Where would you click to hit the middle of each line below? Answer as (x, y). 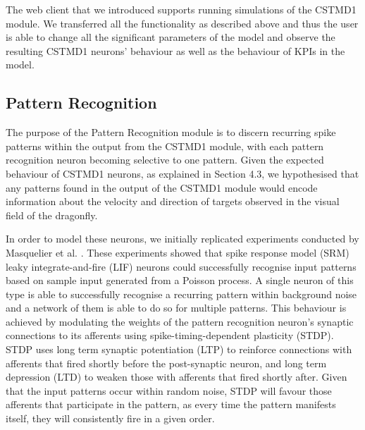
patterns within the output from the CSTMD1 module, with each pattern (165, 146)
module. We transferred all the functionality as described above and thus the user (182, 23)
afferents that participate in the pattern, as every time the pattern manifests (171, 404)
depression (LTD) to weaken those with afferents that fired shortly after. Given (177, 377)
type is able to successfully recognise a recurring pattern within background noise (181, 294)
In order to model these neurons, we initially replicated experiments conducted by (182, 239)
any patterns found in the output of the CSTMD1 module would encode (162, 187)
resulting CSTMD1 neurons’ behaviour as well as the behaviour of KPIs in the (175, 50)
